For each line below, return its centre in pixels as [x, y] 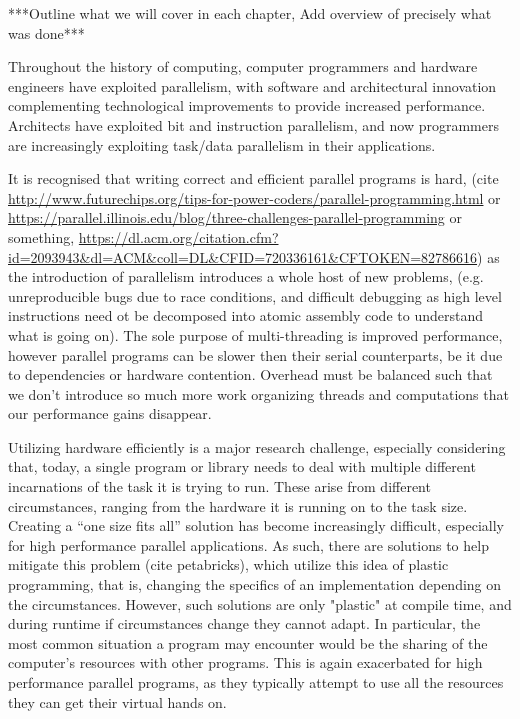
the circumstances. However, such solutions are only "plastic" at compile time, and [260, 603]
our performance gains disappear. [110, 413]
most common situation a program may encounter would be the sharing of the [248, 642]
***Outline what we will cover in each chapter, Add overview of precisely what [250, 13]
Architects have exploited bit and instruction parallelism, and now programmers [253, 124]
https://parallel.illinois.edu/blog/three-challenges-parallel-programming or [235, 217]
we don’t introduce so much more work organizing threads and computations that [258, 393]
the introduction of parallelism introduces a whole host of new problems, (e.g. [246, 276]
